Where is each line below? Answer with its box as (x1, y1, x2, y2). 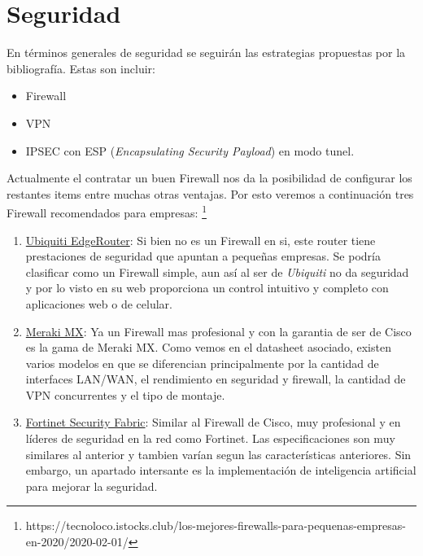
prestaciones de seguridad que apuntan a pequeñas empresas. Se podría (25, 247, 381, 265)
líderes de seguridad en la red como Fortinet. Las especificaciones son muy (25, 430, 395, 447)
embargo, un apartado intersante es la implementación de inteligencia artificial (25, 462, 416, 479)
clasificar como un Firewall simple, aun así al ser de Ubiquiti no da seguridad (25, 263, 409, 280)
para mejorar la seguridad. (25, 477, 158, 494)
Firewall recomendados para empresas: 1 (7, 202, 207, 221)
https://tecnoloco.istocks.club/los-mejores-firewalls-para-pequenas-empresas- (25, 517, 406, 534)
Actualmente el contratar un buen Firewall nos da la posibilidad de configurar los (7, 169, 412, 186)
